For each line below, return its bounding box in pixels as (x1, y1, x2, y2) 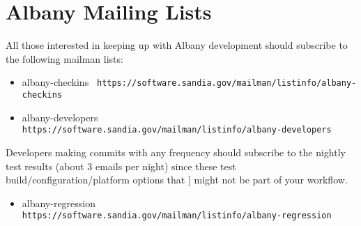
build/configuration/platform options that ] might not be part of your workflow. (6, 172, 348, 187)
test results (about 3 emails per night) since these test (6, 158, 236, 173)
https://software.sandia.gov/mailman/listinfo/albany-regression (22, 211, 332, 221)
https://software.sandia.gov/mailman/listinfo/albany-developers (22, 125, 332, 135)
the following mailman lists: (6, 51, 123, 66)
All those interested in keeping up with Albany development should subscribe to (6, 38, 348, 52)
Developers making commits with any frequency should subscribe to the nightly (6, 144, 346, 159)
